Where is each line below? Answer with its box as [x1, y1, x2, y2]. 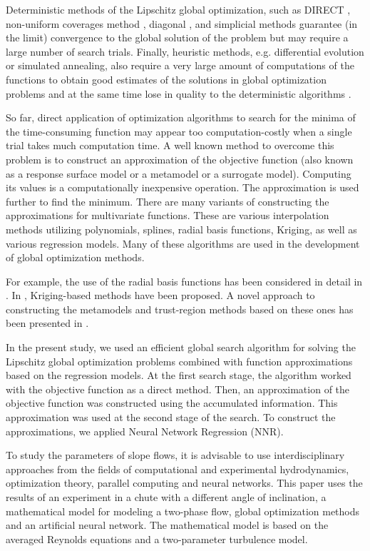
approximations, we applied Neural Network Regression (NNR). [6, 423, 284, 438]
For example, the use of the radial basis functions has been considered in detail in [6, 273, 363, 288]
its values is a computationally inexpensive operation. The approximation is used [6, 180, 359, 195]
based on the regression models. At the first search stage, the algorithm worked [6, 368, 351, 383]
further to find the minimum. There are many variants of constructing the [6, 193, 329, 208]
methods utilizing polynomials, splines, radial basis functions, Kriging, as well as [6, 221, 357, 236]
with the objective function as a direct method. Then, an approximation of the [6, 381, 350, 396]
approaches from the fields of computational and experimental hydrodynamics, [6, 461, 349, 476]
